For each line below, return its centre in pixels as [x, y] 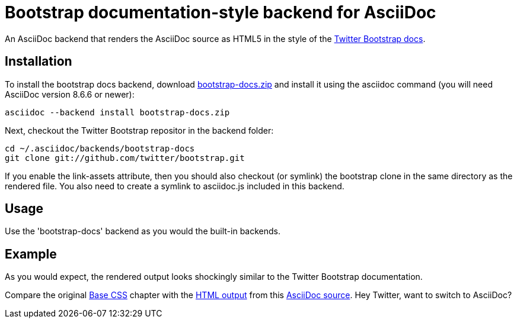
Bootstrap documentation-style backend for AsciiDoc [221, 12]
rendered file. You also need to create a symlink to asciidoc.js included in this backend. [175, 186]
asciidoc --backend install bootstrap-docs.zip [117, 112]
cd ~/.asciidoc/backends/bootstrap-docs [100, 148]
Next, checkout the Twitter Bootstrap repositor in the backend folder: [139, 130]
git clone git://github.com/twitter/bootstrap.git [125, 158]
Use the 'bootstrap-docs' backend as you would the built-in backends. [143, 231]
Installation [39, 62]
